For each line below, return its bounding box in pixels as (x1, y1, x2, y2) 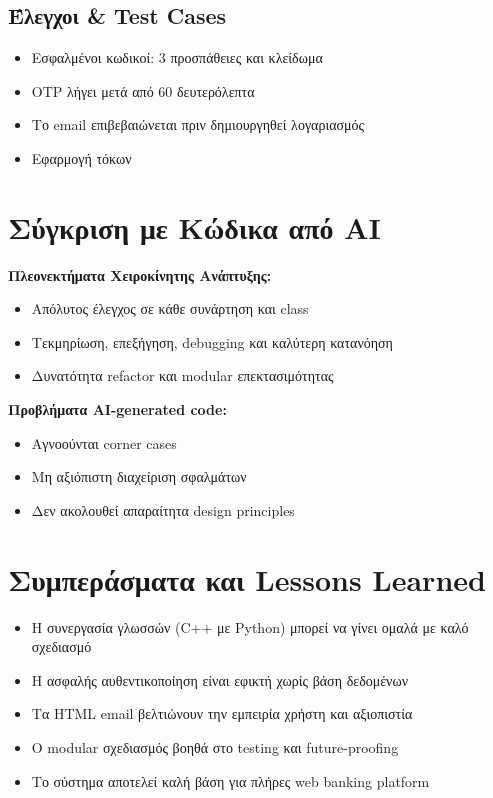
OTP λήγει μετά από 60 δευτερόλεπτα (31, 80, 255, 101)
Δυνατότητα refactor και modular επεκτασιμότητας (31, 365, 334, 386)
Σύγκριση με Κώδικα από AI (8, 206, 381, 247)
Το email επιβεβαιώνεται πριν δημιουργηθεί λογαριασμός (31, 114, 365, 135)
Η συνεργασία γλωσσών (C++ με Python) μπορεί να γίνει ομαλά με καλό (31, 616, 469, 637)
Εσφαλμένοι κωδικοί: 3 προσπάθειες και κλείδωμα (31, 47, 323, 68)
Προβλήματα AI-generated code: (8, 399, 227, 420)
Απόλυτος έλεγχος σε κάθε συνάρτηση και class (31, 298, 309, 319)
